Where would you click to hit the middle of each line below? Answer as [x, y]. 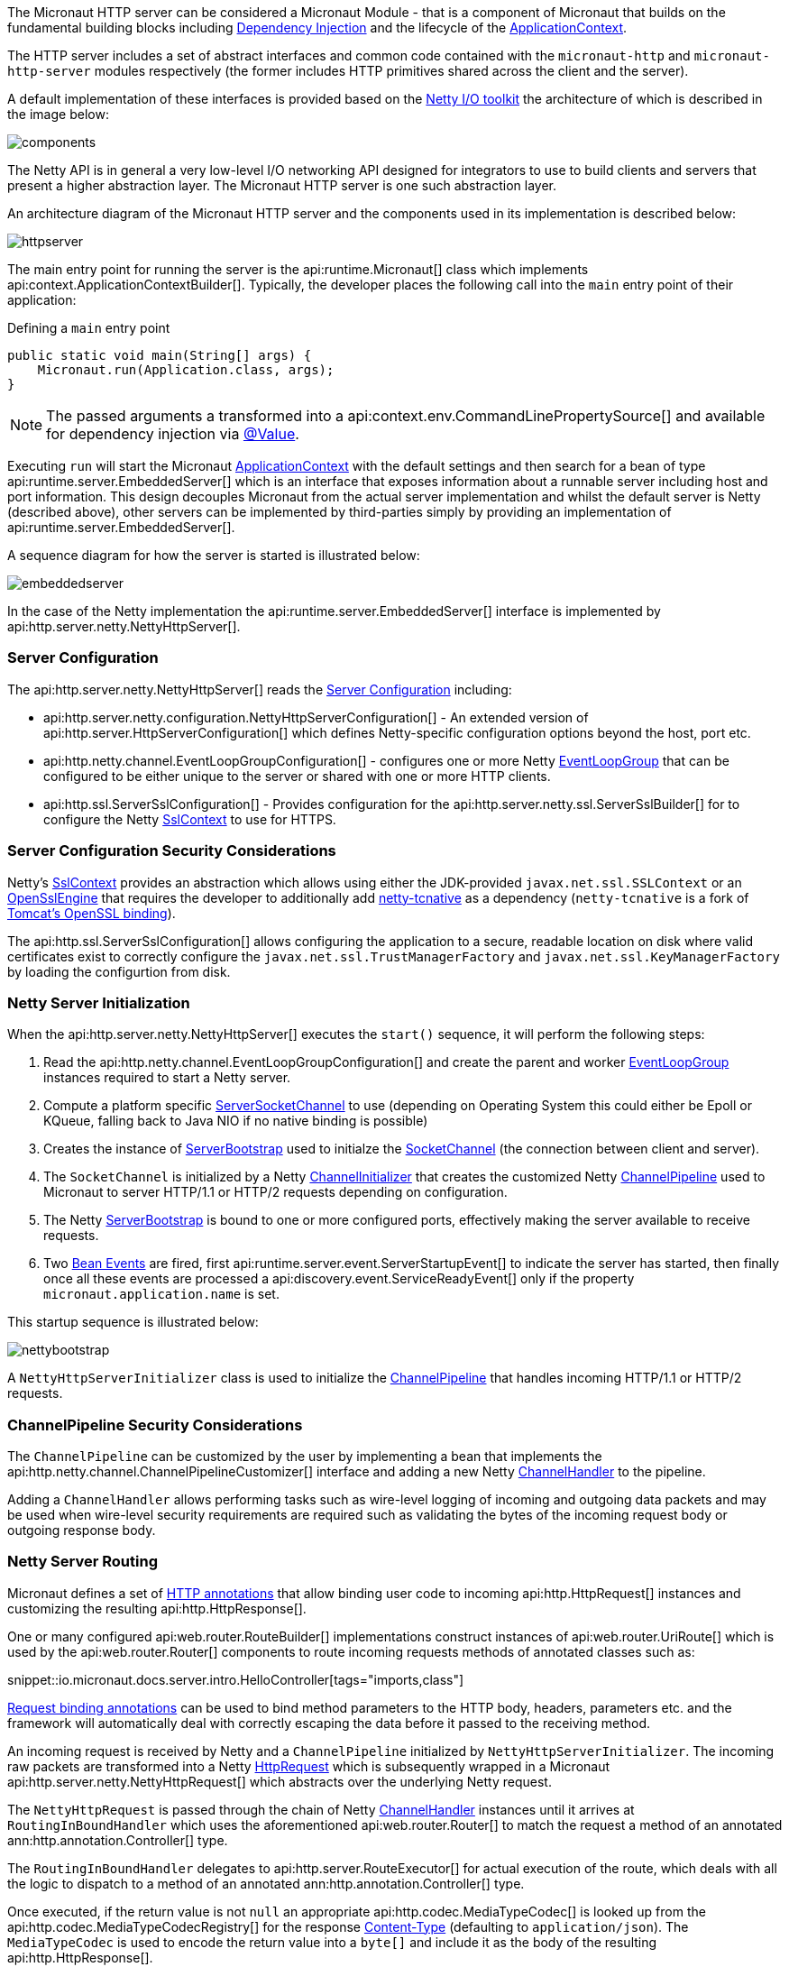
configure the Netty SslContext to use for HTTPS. [190, 819]
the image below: [58, 114]
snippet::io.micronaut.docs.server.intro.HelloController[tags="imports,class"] [236, 1679]
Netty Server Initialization [99, 1002]
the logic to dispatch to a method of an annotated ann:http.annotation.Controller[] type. [266, 1883]
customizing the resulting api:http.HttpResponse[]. [157, 1608]
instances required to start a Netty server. [167, 1078]
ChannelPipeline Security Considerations [155, 1425]
